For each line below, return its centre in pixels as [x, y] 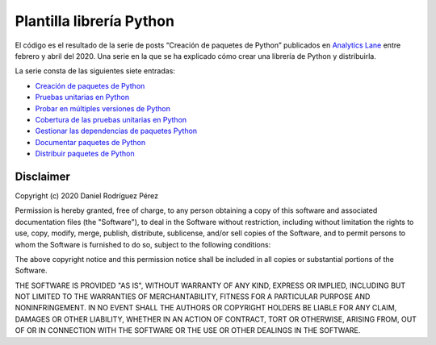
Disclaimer [42, 176]
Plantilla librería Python [95, 21]
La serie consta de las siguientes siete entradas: [95, 71]
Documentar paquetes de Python [90, 142]
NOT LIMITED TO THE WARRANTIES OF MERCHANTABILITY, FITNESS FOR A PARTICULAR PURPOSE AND [193, 297]
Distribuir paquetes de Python [85, 154]
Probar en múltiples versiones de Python [103, 108]
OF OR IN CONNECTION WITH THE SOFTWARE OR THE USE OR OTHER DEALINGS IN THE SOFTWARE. [188, 330]
